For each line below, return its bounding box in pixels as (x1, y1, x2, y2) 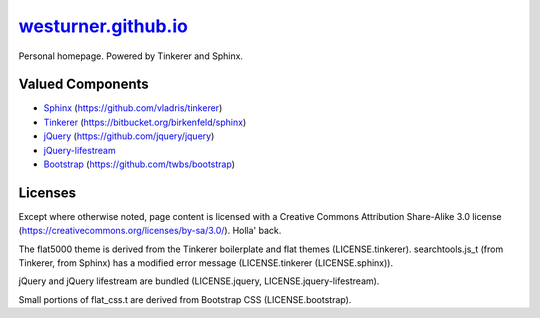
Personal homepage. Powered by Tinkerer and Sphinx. (18, 50, 244, 62)
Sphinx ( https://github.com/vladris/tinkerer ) (43, 102, 223, 114)
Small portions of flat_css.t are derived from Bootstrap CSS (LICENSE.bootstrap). (18, 293, 352, 305)
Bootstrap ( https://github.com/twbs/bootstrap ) (43, 158, 235, 170)
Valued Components (18, 76, 149, 93)
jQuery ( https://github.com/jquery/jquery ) (43, 130, 215, 142)
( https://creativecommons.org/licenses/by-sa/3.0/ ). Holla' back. (18, 225, 282, 237)
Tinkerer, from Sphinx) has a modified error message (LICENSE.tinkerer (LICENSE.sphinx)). (18, 257, 394, 269)
